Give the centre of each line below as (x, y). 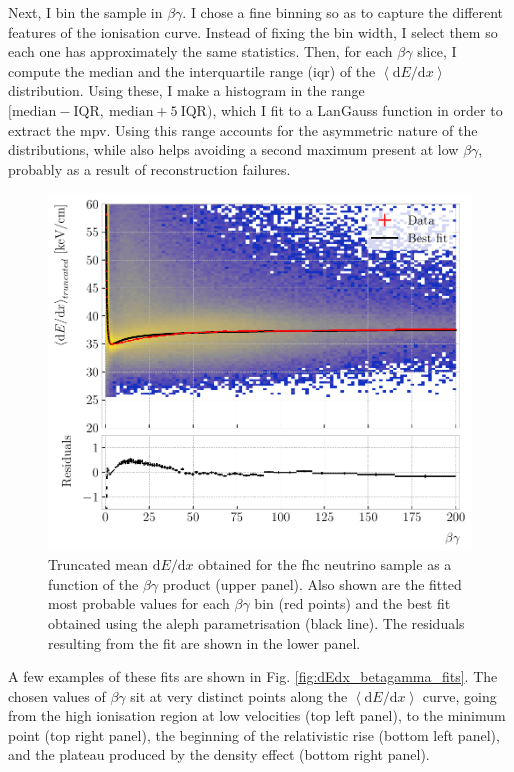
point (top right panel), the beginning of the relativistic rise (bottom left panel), (254, 734)
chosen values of (57, 695)
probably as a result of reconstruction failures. (149, 168)
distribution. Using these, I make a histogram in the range (186, 90)
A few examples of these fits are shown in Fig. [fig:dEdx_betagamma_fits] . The (253, 676)
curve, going (459, 695)
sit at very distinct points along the (239, 695)
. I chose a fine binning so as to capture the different (343, 12)
